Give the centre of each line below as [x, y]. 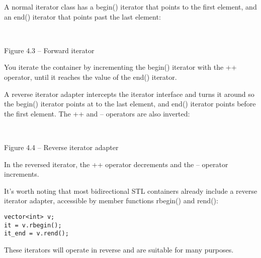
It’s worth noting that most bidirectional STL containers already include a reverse [131, 190]
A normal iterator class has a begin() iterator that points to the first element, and [130, 7]
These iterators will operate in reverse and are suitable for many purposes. [119, 249]
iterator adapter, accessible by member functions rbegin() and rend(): [111, 201]
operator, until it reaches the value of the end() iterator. [91, 77]
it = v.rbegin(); [33, 225]
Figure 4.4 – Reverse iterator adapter [61, 147]
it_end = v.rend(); [36, 234]
